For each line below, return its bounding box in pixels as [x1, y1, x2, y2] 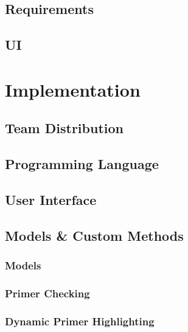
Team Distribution [5, 119, 124, 137]
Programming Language [5, 154, 159, 173]
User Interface [5, 190, 97, 209]
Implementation [5, 77, 141, 102]
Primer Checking [5, 285, 90, 300]
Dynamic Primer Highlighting [5, 313, 155, 328]
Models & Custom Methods [5, 226, 184, 244]
